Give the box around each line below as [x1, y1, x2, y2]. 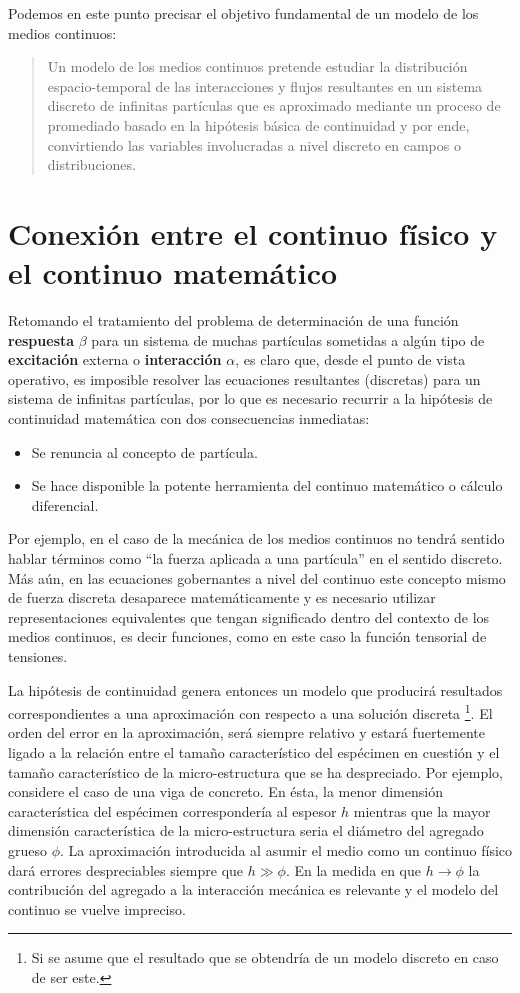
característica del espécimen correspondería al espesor [8, 800, 337, 821]
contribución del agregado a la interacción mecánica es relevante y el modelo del [8, 879, 499, 900]
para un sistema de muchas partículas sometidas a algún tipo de [91, 329, 485, 350]
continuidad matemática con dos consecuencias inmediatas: [8, 408, 370, 429]
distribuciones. [47, 154, 136, 175]
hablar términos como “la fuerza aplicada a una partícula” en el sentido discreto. [8, 548, 503, 568]
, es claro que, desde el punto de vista [235, 349, 466, 370]
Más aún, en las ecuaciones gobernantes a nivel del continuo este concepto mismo [8, 567, 506, 588]
